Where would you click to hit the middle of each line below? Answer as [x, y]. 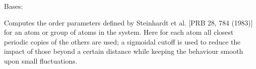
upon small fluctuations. [41, 60]
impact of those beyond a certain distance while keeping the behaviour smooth [124, 51]
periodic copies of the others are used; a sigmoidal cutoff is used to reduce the [122, 41]
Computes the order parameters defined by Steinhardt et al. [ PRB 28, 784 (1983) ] [128, 22]
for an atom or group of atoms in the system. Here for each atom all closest [119, 32]
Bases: [14, 6]
